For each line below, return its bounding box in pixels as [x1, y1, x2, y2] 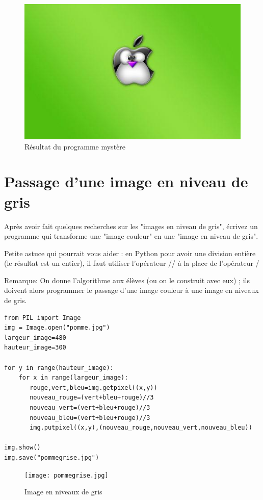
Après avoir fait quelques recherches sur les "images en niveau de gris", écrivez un [4, 220, 258, 231]
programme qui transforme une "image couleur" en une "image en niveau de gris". [4, 231, 258, 241]
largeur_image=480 [4, 334, 66, 341]
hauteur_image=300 [4, 344, 66, 352]
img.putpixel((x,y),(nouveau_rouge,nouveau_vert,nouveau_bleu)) [30, 424, 252, 432]
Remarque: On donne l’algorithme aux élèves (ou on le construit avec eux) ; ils [4, 274, 250, 285]
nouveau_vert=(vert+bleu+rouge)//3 [30, 404, 150, 411]
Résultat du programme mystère [24, 141, 126, 152]
